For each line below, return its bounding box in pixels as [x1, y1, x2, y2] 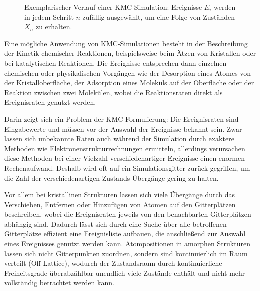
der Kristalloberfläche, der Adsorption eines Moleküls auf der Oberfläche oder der [4, 77, 254, 88]
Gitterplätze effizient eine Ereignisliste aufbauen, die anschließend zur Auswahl [4, 228, 246, 239]
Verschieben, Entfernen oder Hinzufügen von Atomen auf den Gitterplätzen [4, 199, 236, 209]
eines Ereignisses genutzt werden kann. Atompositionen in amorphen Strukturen [4, 238, 250, 249]
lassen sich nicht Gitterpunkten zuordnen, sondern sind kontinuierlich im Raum [4, 248, 248, 258]
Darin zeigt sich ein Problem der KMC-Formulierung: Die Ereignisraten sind [4, 113, 239, 124]
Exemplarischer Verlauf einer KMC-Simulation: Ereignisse [24, 2, 202, 12]
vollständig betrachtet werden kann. [4, 277, 114, 288]
